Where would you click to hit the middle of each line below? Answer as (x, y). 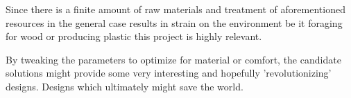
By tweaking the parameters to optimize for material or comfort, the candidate (173, 59)
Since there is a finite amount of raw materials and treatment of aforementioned (175, 9)
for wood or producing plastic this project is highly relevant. (134, 36)
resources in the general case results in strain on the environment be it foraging (174, 22)
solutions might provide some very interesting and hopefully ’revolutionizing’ (169, 73)
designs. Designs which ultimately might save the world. (125, 86)
